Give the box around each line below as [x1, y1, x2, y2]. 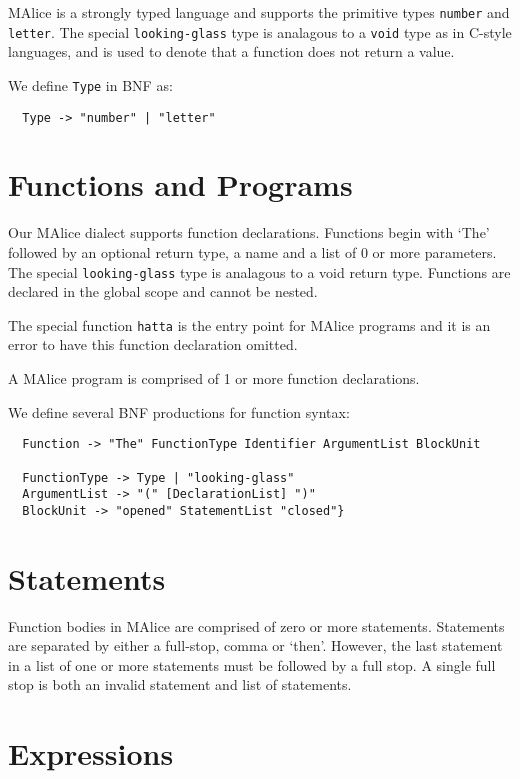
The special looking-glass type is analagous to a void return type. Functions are [8, 261, 511, 282]
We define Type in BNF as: [8, 74, 173, 95]
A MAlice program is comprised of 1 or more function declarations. [8, 368, 420, 389]
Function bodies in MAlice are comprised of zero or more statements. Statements [8, 615, 505, 636]
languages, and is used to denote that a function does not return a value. [8, 41, 455, 62]
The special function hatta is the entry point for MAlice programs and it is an [8, 314, 491, 335]
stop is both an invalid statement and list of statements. [8, 674, 352, 695]
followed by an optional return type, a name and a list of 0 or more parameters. [8, 241, 497, 262]
